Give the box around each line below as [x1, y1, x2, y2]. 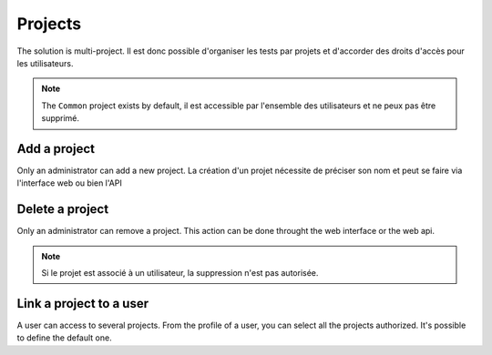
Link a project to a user [16, 296, 149, 311]
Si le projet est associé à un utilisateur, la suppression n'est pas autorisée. [41, 268, 319, 279]
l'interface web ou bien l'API [16, 177, 122, 188]
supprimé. [41, 113, 80, 124]
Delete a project [16, 201, 109, 218]
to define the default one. [16, 332, 113, 343]
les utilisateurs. [16, 57, 74, 68]
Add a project [16, 141, 96, 157]
